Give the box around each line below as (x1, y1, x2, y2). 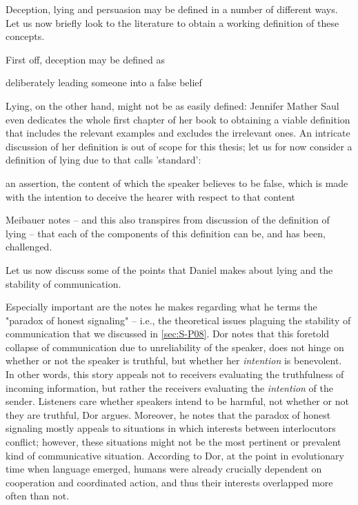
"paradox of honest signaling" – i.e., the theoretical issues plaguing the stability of (6, 313, 351, 327)
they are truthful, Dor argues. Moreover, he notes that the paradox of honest (6, 407, 331, 422)
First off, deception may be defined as (6, 52, 165, 66)
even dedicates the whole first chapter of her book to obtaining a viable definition (6, 112, 350, 126)
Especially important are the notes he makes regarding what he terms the (6, 299, 317, 314)
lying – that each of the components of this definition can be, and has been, (6, 226, 326, 240)
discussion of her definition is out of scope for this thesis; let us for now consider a (6, 139, 352, 153)
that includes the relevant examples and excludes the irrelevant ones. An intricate (6, 126, 350, 140)
